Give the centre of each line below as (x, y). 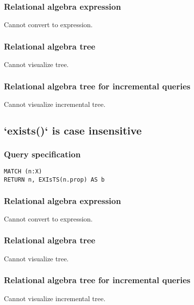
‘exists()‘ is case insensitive (73, 130)
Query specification (42, 154)
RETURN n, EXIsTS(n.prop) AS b (54, 180)
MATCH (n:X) (23, 172)
